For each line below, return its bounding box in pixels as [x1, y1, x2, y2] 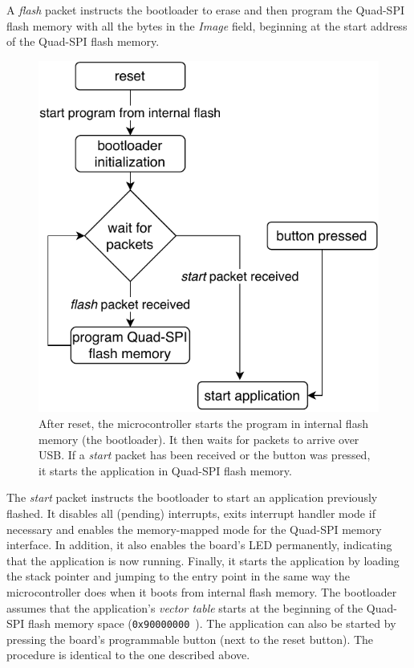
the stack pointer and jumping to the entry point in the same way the [6, 568, 351, 584]
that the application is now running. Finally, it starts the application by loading [6, 552, 400, 568]
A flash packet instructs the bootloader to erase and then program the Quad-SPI [6, 2, 404, 18]
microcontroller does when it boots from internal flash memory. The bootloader [6, 584, 397, 600]
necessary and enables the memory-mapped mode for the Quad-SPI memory [6, 520, 382, 537]
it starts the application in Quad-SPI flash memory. [39, 462, 292, 479]
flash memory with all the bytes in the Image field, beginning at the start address [6, 17, 408, 34]
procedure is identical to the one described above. [6, 646, 250, 663]
